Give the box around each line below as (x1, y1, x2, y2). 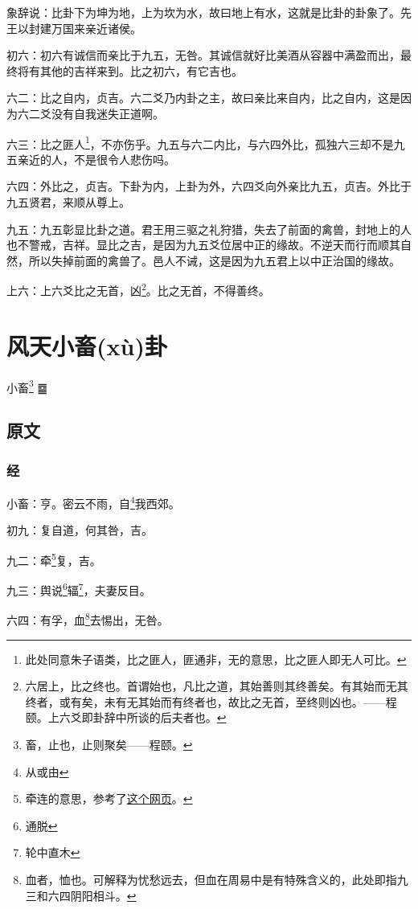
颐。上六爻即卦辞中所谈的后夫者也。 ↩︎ (25, 709, 227, 726)
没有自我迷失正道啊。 (51, 104, 164, 121)
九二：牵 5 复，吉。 (6, 549, 101, 568)
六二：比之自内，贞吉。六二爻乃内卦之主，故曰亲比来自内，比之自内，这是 (6, 89, 400, 106)
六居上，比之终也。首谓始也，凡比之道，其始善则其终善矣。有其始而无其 (25, 678, 408, 694)
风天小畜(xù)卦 (6, 329, 167, 362)
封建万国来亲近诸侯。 (28, 19, 141, 36)
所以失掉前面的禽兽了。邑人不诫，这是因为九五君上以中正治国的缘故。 (28, 252, 400, 268)
